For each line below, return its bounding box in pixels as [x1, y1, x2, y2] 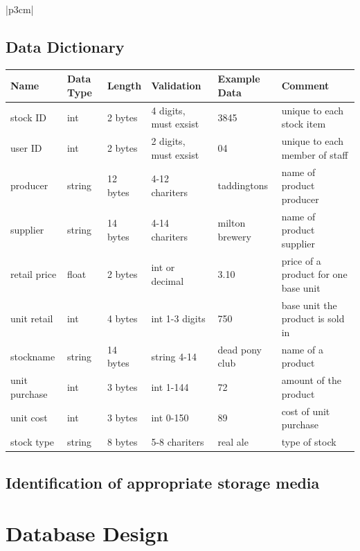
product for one [281, 267, 348, 281]
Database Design [6, 519, 169, 548]
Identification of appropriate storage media [6, 471, 320, 493]
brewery [217, 229, 251, 244]
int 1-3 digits [151, 311, 206, 326]
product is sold [281, 311, 345, 326]
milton [217, 216, 246, 230]
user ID [10, 140, 42, 155]
